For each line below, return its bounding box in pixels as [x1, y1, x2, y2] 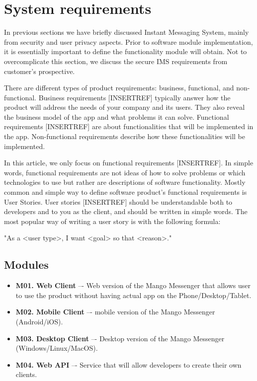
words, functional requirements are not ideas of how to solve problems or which [4, 167, 246, 177]
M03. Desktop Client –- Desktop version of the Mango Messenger [15, 333, 225, 343]
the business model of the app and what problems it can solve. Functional [4, 111, 229, 122]
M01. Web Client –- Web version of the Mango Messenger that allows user [15, 280, 251, 291]
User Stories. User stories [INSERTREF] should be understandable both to [4, 196, 233, 207]
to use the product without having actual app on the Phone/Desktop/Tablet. [15, 290, 252, 300]
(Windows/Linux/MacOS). [15, 343, 98, 353]
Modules [4, 257, 49, 272]
